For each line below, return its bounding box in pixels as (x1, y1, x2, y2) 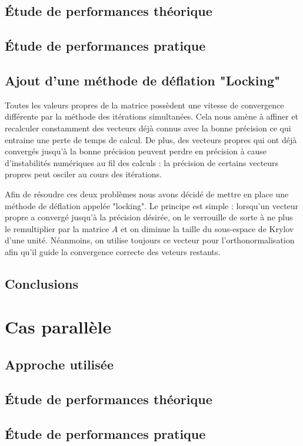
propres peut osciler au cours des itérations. (5, 168, 162, 180)
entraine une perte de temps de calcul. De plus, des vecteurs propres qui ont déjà (5, 133, 297, 146)
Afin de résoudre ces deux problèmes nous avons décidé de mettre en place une (5, 187, 289, 200)
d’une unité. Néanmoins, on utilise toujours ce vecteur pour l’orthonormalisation (5, 234, 295, 246)
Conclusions (5, 274, 79, 292)
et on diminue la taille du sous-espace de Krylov (120, 222, 294, 234)
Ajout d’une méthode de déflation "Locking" (5, 71, 281, 89)
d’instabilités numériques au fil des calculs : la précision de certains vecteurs (5, 156, 279, 169)
